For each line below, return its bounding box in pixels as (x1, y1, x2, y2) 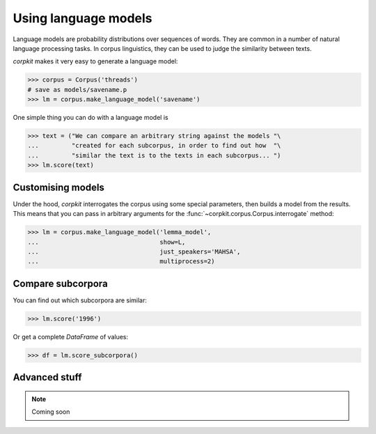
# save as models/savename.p (27, 86, 127, 93)
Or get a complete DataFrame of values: (13, 332, 129, 341)
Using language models (13, 10, 152, 26)
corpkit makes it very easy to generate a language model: (13, 57, 178, 65)
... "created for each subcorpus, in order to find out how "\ (27, 141, 281, 150)
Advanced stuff (13, 371, 82, 383)
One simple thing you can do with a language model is (13, 114, 169, 122)
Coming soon (31, 408, 70, 416)
